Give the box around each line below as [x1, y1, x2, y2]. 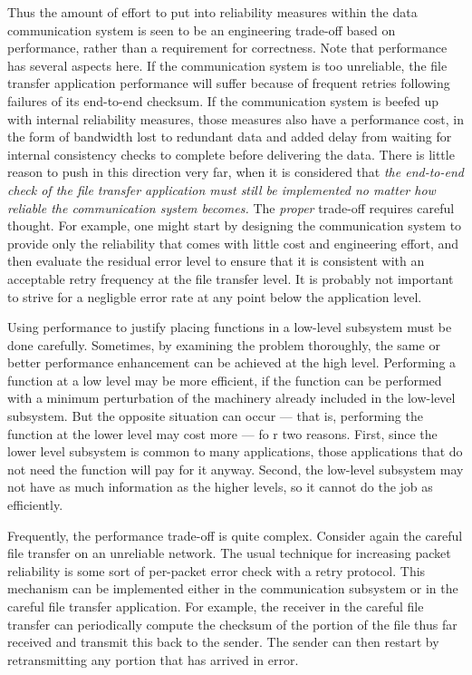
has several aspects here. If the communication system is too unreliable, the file [7, 55, 448, 74]
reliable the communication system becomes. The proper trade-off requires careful [7, 198, 455, 217]
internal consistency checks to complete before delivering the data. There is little [7, 144, 455, 163]
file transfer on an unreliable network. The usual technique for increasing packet [7, 543, 451, 562]
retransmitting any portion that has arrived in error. [7, 650, 299, 669]
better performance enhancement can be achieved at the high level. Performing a [7, 353, 457, 372]
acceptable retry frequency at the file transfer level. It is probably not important [7, 269, 454, 288]
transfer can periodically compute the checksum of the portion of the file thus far [7, 614, 458, 633]
